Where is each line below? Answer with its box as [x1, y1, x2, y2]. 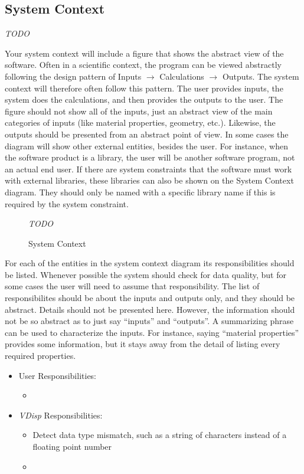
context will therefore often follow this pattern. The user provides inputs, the [5, 81, 283, 94]
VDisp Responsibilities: [18, 408, 103, 421]
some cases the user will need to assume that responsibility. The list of [5, 280, 260, 292]
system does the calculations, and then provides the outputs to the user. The [5, 93, 283, 106]
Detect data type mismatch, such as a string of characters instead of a [32, 429, 287, 441]
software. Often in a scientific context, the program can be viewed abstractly [5, 58, 282, 71]
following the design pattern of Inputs [5, 70, 142, 82]
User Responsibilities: [18, 369, 97, 381]
